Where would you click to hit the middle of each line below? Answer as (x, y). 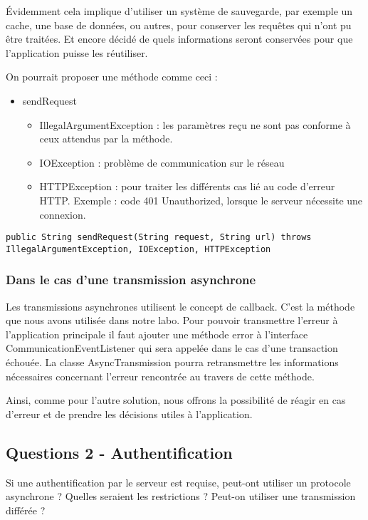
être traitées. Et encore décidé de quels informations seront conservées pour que (179, 39)
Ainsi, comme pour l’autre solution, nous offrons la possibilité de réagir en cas (176, 400)
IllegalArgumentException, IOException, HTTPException (138, 249)
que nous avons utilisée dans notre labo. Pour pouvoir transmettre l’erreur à (172, 320)
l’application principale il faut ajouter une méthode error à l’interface (157, 334)
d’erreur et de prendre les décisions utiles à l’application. (129, 414)
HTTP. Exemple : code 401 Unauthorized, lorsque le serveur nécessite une (201, 200)
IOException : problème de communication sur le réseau (162, 162)
